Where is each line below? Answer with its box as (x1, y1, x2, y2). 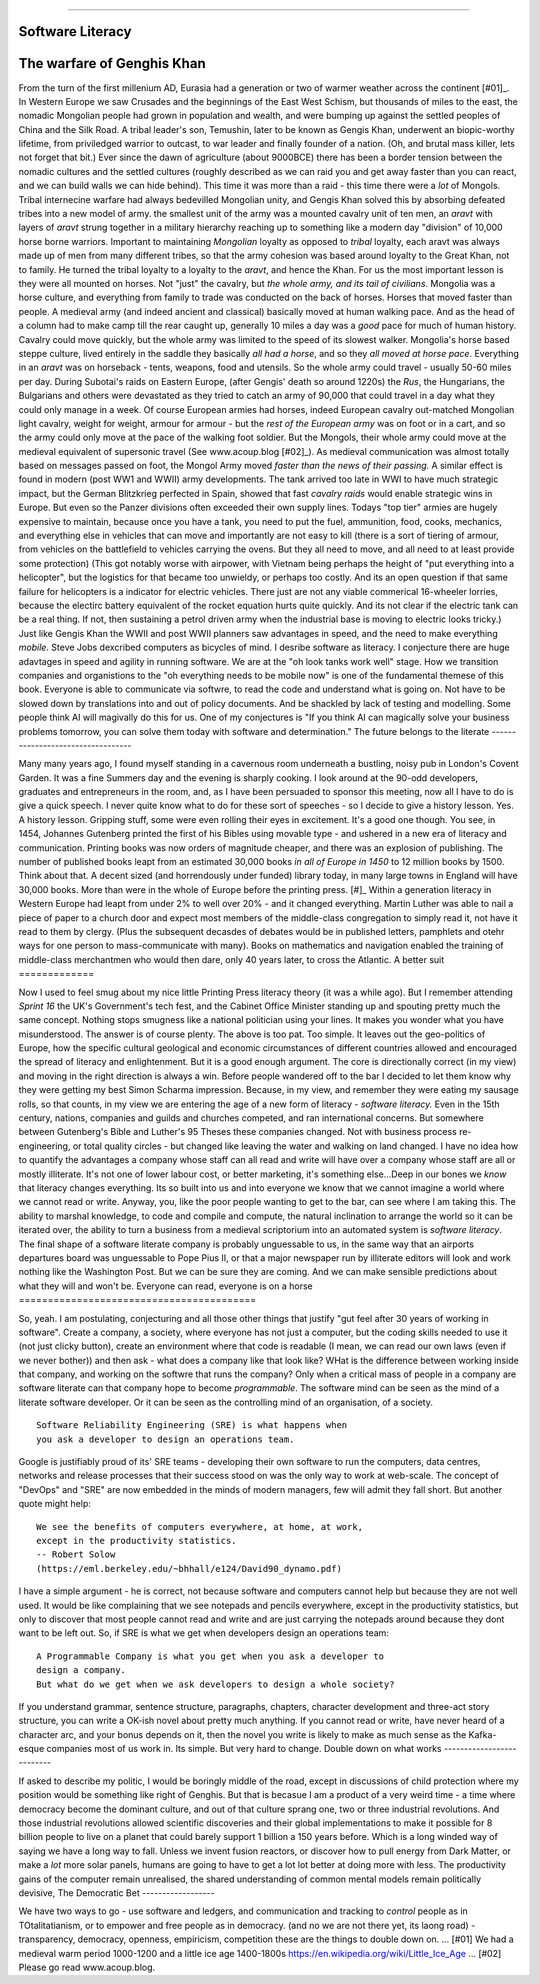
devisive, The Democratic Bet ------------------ (18, 1886, 215, 1899)
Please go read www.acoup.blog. (18, 1961, 156, 1973)
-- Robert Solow (36, 1549, 116, 1560)
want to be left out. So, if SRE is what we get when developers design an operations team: (18, 1627, 390, 1639)
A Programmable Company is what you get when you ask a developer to (36, 1650, 385, 1662)
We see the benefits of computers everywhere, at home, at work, (36, 1521, 364, 1532)
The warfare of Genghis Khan (18, 55, 206, 72)
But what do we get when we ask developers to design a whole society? (36, 1678, 395, 1690)
